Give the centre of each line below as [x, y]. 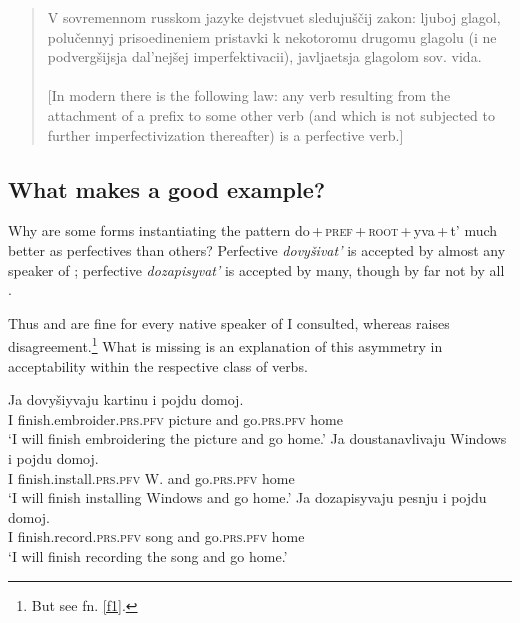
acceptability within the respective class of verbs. [158, 365]
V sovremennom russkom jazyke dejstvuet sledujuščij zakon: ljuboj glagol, [274, 17]
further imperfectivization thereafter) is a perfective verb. [223, 134]
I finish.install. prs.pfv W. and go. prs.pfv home [151, 477]
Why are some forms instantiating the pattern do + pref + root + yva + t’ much [253, 230]
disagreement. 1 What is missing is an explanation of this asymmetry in [225, 344]
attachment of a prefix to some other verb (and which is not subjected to [271, 114]
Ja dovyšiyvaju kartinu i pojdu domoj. [126, 399]
